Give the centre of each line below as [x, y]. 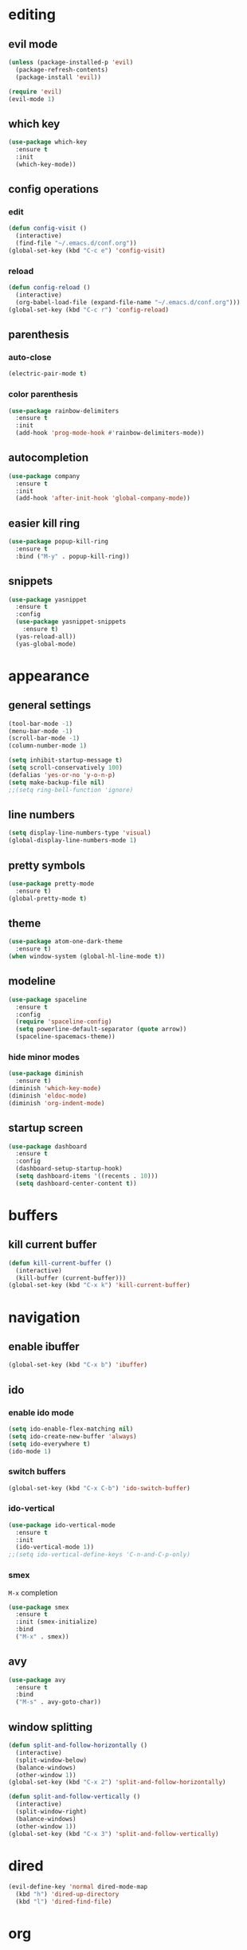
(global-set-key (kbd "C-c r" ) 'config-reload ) [89, 310]
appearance [49, 676]
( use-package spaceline [48, 999]
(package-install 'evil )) [59, 77]
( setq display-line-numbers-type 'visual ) [80, 833]
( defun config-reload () [49, 288]
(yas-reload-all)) [46, 636]
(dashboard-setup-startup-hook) [69, 1169]
